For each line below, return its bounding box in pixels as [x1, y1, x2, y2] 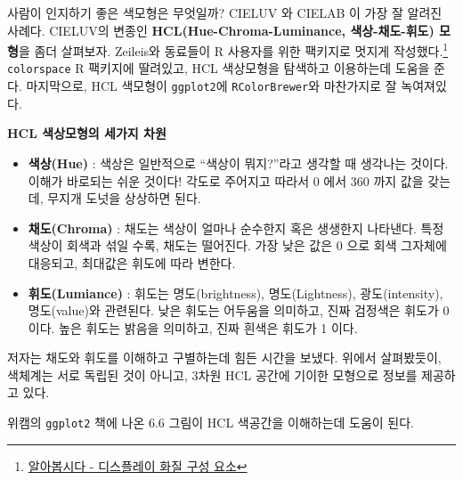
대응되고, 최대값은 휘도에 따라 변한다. [28, 253, 236, 272]
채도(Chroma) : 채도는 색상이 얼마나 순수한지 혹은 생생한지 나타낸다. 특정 [28, 218, 444, 237]
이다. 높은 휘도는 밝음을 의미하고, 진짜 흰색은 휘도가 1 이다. [28, 318, 358, 337]
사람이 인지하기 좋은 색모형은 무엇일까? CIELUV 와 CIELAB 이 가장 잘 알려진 [7, 4, 443, 21]
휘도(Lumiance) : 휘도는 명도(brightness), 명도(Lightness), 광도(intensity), [28, 283, 443, 302]
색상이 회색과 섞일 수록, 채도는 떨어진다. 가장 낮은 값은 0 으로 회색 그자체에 [28, 236, 447, 255]
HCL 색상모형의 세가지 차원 [7, 124, 167, 142]
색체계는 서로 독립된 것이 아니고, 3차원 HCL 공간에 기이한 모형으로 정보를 [7, 365, 418, 384]
